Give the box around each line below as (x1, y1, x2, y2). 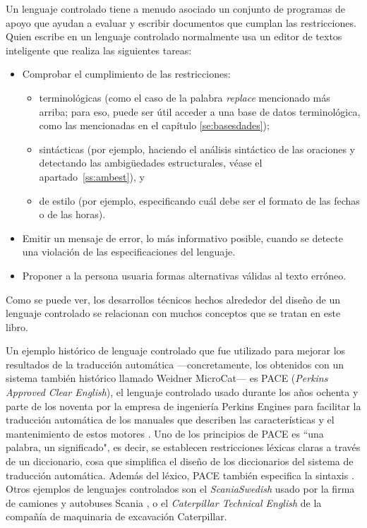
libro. (6, 319, 28, 334)
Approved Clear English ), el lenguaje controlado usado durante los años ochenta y (6, 385, 359, 400)
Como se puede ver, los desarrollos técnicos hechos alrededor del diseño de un (6, 292, 340, 306)
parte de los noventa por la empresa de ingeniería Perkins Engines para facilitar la (6, 398, 361, 413)
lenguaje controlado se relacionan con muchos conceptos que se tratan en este (6, 306, 341, 320)
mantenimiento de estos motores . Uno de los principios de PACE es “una (6, 426, 324, 440)
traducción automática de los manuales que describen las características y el (6, 412, 335, 427)
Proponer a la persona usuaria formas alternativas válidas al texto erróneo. (22, 268, 347, 282)
